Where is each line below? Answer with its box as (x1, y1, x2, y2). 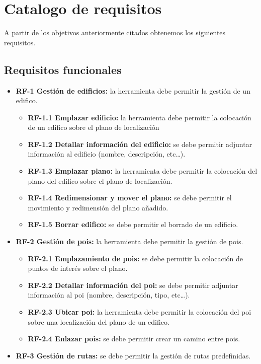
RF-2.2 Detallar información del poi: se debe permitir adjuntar (28, 279, 238, 290)
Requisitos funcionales (4, 61, 122, 77)
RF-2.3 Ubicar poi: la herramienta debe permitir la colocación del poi (28, 307, 251, 317)
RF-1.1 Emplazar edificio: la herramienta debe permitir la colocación (28, 112, 251, 122)
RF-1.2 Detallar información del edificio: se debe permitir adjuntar (28, 138, 252, 149)
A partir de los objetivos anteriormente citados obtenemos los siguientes (4, 27, 226, 38)
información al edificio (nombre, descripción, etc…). (28, 149, 186, 159)
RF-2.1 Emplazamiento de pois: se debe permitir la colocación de (28, 253, 243, 263)
